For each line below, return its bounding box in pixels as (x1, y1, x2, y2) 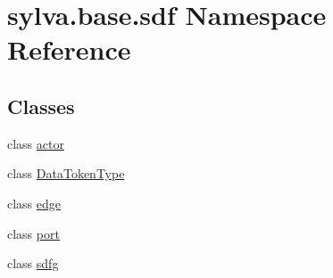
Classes (7, 92, 75, 119)
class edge (7, 193, 62, 212)
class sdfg (7, 254, 59, 273)
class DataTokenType (7, 164, 125, 183)
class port (7, 224, 60, 242)
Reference (7, 31, 131, 68)
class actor (7, 134, 64, 152)
